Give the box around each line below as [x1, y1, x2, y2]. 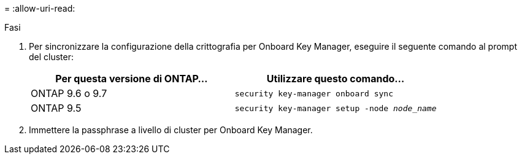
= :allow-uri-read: [4, 3, 75, 14]
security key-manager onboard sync [234, 88, 394, 98]
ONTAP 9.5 [31, 102, 82, 114]
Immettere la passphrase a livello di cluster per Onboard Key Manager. [29, 125, 313, 135]
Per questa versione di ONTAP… [55, 72, 208, 85]
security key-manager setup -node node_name [234, 103, 437, 113]
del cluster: [29, 52, 74, 62]
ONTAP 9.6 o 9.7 [31, 87, 107, 99]
